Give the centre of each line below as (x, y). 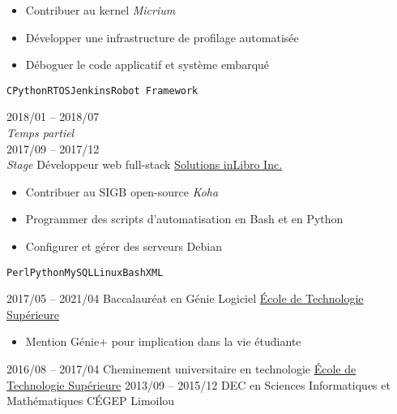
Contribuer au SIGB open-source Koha (122, 191)
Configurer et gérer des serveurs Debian (124, 246)
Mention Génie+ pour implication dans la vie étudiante (163, 341)
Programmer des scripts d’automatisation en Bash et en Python (184, 219)
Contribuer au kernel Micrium (100, 10)
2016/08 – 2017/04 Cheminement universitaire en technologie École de (181, 369)
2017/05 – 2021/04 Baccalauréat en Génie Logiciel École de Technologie (185, 298)
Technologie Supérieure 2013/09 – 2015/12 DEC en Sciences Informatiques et (198, 384)
